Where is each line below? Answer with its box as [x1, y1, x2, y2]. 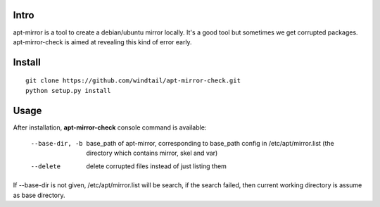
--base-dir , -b [30, 139, 84, 147]
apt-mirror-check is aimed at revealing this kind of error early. [13, 37, 193, 46]
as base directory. [13, 191, 66, 199]
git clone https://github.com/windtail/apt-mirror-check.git [25, 77, 241, 84]
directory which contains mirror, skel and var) [86, 149, 218, 158]
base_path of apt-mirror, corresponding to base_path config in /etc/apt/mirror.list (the [86, 139, 334, 147]
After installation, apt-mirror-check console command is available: [13, 123, 207, 132]
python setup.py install [25, 87, 111, 94]
